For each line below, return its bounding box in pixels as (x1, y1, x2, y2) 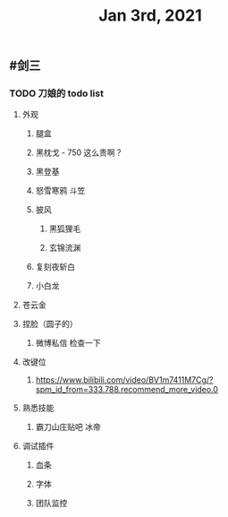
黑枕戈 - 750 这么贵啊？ (35, 147, 123, 158)
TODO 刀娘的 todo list (9, 87, 105, 99)
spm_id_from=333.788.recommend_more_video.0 (35, 384, 219, 395)
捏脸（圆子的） (21, 319, 78, 330)
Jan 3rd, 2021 (97, 5, 203, 26)
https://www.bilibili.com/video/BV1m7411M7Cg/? (35, 375, 214, 385)
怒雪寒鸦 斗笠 (35, 185, 86, 196)
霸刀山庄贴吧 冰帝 (35, 422, 101, 433)
